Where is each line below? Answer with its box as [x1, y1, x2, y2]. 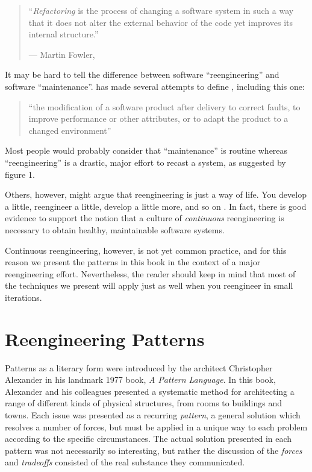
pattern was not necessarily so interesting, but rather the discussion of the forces [5, 444, 302, 456]
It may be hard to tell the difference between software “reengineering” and [5, 68, 279, 81]
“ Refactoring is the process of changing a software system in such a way [28, 4, 294, 16]
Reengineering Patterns [5, 326, 205, 351]
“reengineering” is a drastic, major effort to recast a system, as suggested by [5, 156, 286, 168]
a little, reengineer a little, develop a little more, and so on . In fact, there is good [5, 200, 307, 212]
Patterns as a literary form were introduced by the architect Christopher [5, 361, 273, 374]
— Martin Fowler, [28, 48, 95, 60]
